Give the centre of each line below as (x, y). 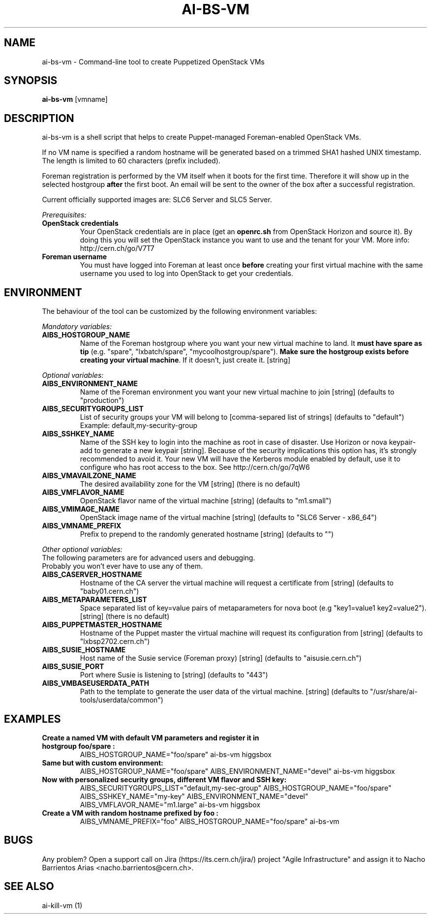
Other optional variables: (82, 550)
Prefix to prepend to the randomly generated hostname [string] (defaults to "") (207, 534)
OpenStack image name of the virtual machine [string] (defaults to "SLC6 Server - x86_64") (228, 518)
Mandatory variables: (77, 327)
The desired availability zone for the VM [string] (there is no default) (190, 484)
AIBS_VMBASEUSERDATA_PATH (95, 683)
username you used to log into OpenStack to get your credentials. (186, 274)
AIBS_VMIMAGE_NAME (81, 509)
